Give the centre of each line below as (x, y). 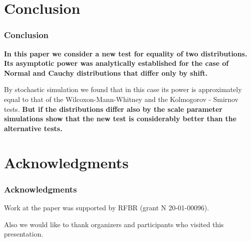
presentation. (24, 234)
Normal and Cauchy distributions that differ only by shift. (106, 73)
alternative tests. (33, 128)
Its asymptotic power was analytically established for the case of (116, 63)
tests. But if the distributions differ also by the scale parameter (113, 109)
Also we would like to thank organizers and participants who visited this (114, 224)
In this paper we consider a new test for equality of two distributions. (126, 53)
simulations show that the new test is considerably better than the (120, 119)
